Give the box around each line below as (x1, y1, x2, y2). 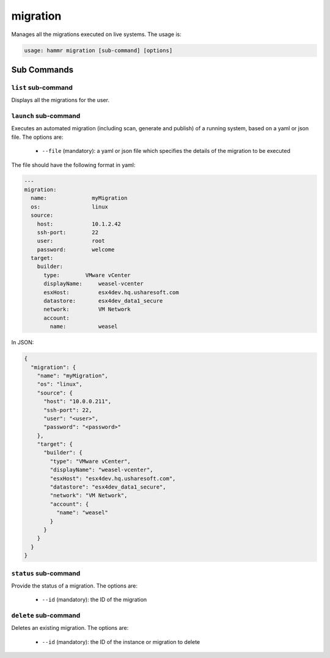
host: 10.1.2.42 (37, 220, 122, 227)
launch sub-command (11, 112, 81, 120)
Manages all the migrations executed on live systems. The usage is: (11, 31, 182, 38)
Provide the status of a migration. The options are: (11, 582, 137, 590)
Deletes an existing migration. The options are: (11, 624, 129, 632)
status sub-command (11, 569, 81, 577)
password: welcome (37, 246, 115, 253)
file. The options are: (11, 133, 64, 141)
